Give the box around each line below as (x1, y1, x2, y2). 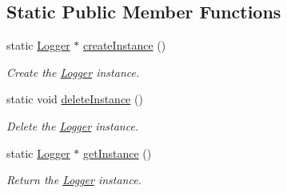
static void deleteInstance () (6, 90, 143, 107)
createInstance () (83, 37, 166, 54)
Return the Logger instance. (6, 171, 142, 188)
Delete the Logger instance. (6, 117, 139, 134)
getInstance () (83, 144, 152, 161)
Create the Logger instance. (6, 63, 140, 80)
